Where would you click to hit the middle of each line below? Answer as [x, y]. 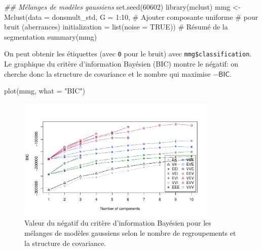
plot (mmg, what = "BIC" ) [45, 91]
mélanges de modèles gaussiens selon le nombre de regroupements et [130, 233]
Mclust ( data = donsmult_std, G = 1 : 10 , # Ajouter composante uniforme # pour [131, 17]
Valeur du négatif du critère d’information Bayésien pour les [118, 223]
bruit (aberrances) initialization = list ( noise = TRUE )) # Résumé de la [116, 27]
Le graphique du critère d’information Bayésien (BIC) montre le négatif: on [121, 64]
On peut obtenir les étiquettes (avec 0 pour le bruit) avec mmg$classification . [128, 54]
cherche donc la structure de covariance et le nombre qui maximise [107, 73]
